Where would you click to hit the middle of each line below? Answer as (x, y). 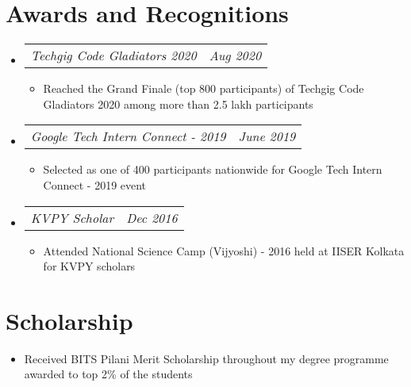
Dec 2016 (152, 217)
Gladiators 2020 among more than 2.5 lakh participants (178, 103)
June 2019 (267, 136)
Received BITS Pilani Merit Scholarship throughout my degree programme (206, 358)
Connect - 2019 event (95, 184)
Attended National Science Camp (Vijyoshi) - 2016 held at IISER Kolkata (224, 250)
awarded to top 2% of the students (108, 374)
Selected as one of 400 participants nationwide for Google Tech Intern (213, 169)
